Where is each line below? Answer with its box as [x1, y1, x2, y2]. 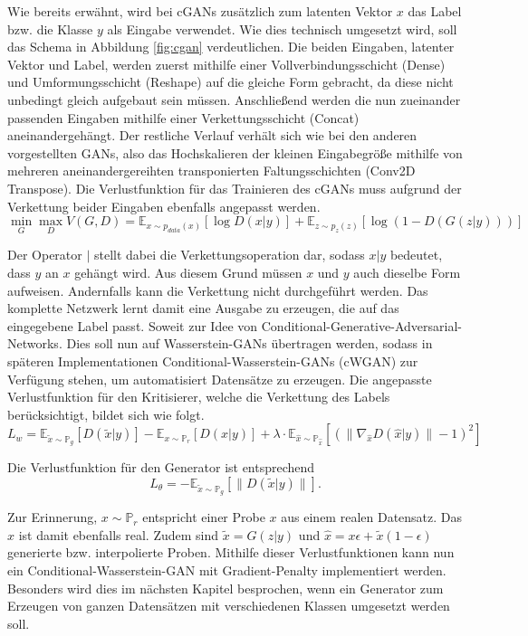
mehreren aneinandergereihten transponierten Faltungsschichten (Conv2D [7, 161, 416, 180]
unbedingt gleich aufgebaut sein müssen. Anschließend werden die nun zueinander [7, 90, 461, 109]
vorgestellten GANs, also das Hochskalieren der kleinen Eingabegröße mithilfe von [7, 143, 463, 162]
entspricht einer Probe [142, 508, 265, 527]
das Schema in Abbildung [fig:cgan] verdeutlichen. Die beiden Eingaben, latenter [7, 37, 455, 56]
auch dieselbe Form [353, 262, 461, 281]
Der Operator [7, 245, 82, 264]
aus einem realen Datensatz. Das [281, 508, 463, 527]
